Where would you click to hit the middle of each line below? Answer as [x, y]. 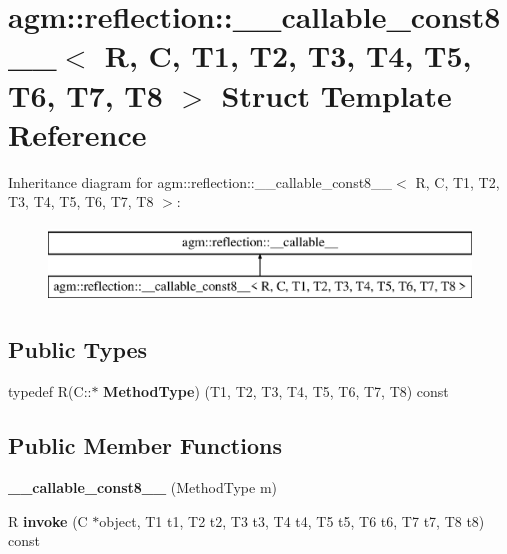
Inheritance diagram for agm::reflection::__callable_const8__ [200, 181]
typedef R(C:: [50, 391]
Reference [77, 133]
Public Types [78, 349]
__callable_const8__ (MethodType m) [143, 487]
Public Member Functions [145, 445]
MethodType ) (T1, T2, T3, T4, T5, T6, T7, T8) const [276, 391]
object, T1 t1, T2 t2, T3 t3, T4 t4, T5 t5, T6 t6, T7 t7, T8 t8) [292, 520]
